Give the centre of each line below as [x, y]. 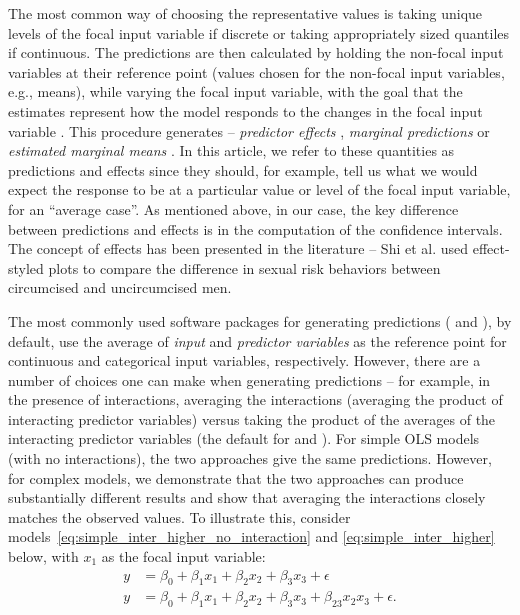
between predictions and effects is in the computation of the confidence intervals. [255, 228]
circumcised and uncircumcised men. [120, 287]
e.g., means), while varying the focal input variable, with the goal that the [235, 91]
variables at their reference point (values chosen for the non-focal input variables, [256, 71]
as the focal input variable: [183, 556]
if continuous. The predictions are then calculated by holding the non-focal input [256, 52]
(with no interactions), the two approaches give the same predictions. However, [250, 458]
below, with [43, 556]
